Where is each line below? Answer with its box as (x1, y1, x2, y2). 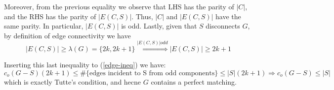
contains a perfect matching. (151, 76, 237, 87)
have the (215, 11, 241, 21)
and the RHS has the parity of (4, 11, 96, 21)
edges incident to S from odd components (89, 69, 215, 77)
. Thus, (131, 11, 153, 21)
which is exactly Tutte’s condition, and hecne (4, 76, 141, 87)
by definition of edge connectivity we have (4, 30, 131, 40)
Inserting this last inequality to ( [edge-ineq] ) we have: (4, 60, 166, 70)
